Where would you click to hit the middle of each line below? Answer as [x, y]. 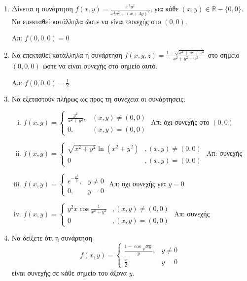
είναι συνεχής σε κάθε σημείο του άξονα [69, 272]
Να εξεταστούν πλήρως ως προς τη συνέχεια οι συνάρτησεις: [98, 99]
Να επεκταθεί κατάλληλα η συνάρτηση [67, 54]
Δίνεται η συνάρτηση [42, 8]
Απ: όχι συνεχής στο [180, 122]
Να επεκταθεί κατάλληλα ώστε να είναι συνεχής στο [86, 21]
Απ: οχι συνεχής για [137, 183]
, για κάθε [164, 8]
